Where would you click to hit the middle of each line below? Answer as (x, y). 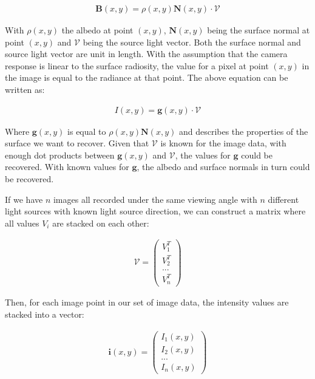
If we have (24, 199)
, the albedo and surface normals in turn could (223, 167)
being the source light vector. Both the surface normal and (192, 42)
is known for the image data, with (223, 143)
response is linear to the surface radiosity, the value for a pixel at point (137, 65)
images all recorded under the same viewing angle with (155, 199)
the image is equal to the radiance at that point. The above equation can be (147, 77)
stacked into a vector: (45, 314)
